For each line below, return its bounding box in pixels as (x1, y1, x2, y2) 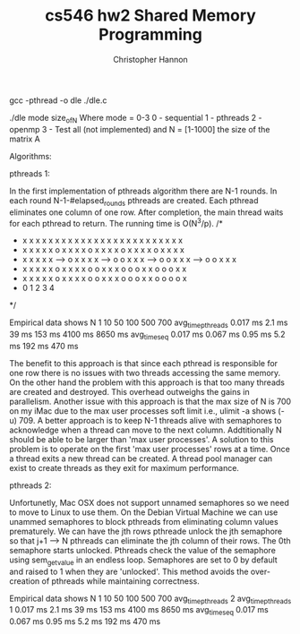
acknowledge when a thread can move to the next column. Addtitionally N (9, 424, 282, 435)
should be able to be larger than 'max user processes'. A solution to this (9, 433, 274, 444)
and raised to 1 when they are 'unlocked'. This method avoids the (9, 566, 249, 577)
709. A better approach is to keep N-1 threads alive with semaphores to (19, 415, 282, 425)
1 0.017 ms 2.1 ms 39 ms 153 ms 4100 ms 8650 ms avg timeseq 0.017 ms (9, 604, 269, 618)
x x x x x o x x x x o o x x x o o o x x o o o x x (21, 263, 187, 274)
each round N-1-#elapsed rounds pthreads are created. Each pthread (9, 194, 259, 208)
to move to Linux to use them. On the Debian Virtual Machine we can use (9, 507, 279, 518)
